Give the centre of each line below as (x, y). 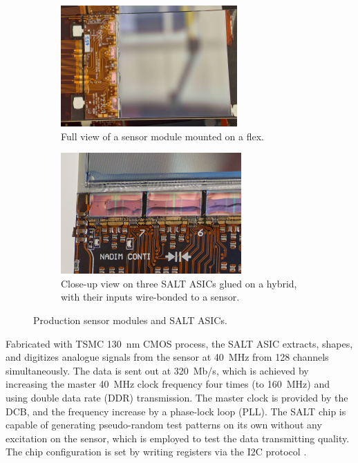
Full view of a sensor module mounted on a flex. (162, 136)
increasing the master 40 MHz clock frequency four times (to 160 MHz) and (168, 384)
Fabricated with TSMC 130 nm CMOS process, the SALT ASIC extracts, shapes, (179, 343)
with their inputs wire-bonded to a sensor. (150, 297)
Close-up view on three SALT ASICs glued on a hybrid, (179, 283)
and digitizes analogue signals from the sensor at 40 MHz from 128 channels (167, 357)
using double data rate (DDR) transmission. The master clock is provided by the (177, 397)
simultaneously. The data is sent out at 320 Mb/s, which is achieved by (157, 370)
